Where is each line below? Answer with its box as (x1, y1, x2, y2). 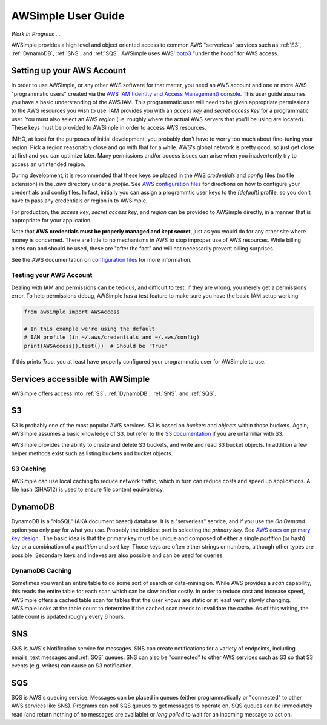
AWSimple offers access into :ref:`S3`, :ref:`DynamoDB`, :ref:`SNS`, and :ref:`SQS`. (11, 390, 216, 397)
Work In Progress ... (11, 30, 61, 38)
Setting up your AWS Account (11, 65, 127, 76)
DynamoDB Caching (11, 567, 72, 575)
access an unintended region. (11, 161, 86, 168)
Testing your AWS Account (11, 271, 93, 279)
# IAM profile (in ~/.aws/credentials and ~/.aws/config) (24, 334, 200, 341)
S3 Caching (11, 464, 47, 473)
